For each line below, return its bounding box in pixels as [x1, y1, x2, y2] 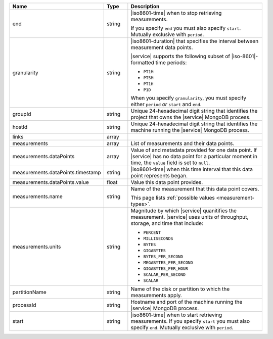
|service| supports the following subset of [130, 53, 230, 60]
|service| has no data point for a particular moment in [130, 153, 258, 160]
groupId [12, 111, 31, 117]
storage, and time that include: [130, 220, 203, 227]
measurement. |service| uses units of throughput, [130, 214, 249, 220]
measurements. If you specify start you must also [130, 318, 250, 324]
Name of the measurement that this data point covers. [130, 185, 259, 192]
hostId [12, 124, 28, 130]
